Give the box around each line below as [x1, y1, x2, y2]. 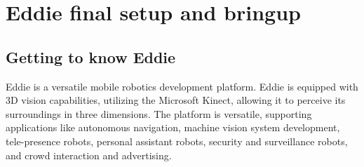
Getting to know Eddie [6, 46, 176, 67]
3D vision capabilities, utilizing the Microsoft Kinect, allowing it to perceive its [6, 93, 346, 107]
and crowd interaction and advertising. [6, 147, 172, 162]
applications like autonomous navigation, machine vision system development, [6, 120, 340, 135]
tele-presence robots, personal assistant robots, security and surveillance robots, [6, 133, 348, 148]
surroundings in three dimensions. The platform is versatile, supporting [6, 106, 312, 121]
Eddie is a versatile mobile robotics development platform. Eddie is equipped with [6, 79, 358, 93]
